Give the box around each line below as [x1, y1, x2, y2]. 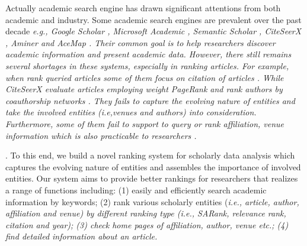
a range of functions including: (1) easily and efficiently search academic [5, 183, 267, 196]
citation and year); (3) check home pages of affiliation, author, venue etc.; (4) [5, 218, 289, 231]
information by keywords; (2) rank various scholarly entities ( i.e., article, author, [5, 195, 299, 208]
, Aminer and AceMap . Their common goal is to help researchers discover [5, 36, 276, 48]
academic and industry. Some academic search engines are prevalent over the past [5, 13, 302, 25]
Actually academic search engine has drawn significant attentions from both [5, 2, 281, 14]
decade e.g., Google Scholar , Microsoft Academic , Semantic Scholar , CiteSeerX [5, 25, 302, 37]
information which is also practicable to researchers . [5, 129, 197, 141]
